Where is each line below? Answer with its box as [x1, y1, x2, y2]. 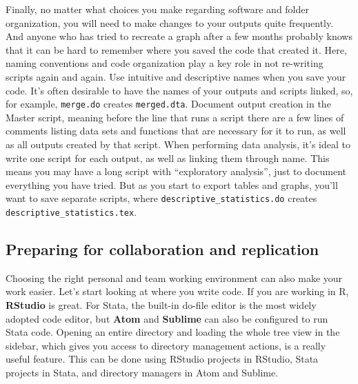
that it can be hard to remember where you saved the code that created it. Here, [6, 42, 347, 57]
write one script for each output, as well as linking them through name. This [6, 150, 330, 165]
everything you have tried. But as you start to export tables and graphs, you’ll [6, 177, 338, 192]
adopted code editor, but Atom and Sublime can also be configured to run [6, 311, 328, 325]
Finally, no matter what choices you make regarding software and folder [6, 2, 309, 16]
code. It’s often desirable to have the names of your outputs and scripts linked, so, [6, 83, 353, 97]
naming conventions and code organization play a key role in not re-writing [6, 56, 324, 70]
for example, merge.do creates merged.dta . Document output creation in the [6, 97, 331, 111]
